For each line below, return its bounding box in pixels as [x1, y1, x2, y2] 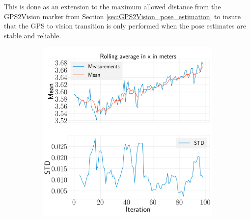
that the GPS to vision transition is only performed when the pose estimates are [4, 21, 246, 31]
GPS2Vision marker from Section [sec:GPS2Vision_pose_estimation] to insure [4, 11, 241, 21]
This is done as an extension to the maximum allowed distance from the [4, 1, 221, 11]
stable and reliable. [4, 30, 61, 40]
